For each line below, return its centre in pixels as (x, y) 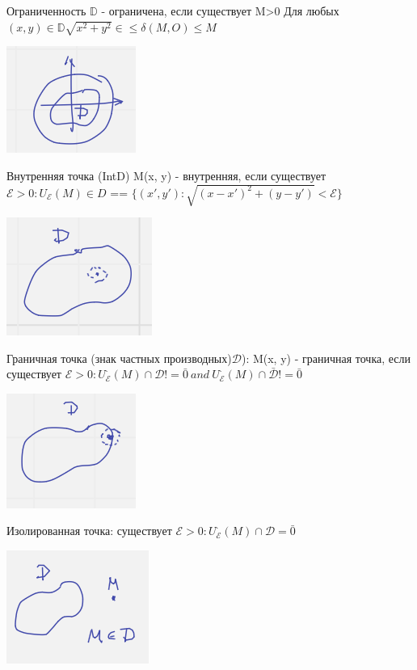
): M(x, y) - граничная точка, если (326, 358)
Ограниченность (46, 11)
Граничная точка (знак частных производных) (119, 358)
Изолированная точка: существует (89, 531)
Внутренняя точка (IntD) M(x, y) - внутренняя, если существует (166, 175)
